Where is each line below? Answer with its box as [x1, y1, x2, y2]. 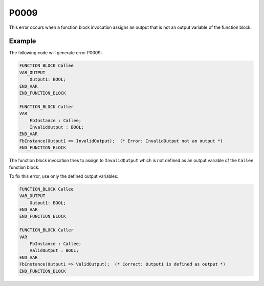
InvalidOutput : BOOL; [29, 124, 84, 130]
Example [9, 37, 36, 45]
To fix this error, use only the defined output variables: [9, 173, 118, 179]
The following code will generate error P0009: [9, 50, 102, 56]
